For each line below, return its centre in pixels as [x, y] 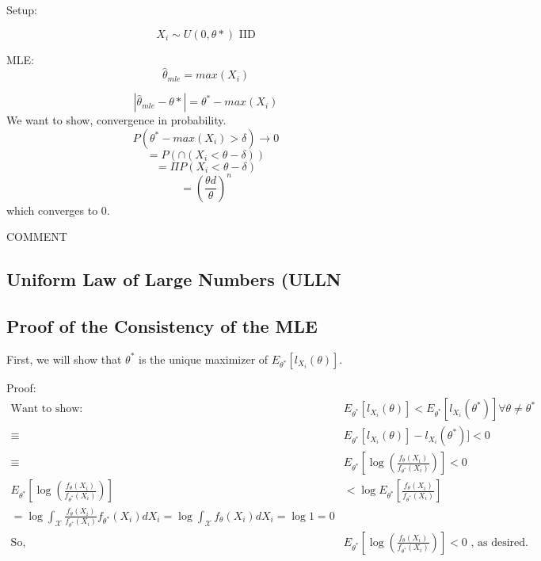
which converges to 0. [58, 210]
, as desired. [499, 542]
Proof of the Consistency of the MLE [162, 325]
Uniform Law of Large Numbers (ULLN [174, 279]
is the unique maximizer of [204, 359]
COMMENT [37, 237]
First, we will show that [64, 359]
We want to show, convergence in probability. [116, 120]
